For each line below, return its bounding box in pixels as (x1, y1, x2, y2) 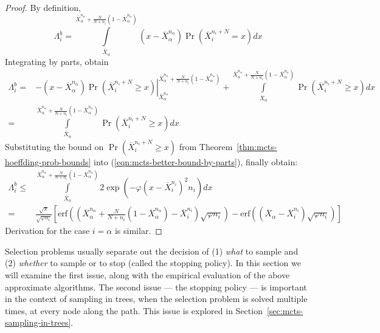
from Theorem (179, 140, 233, 153)
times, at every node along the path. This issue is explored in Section (5, 304, 263, 317)
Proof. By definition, (5, 1, 81, 13)
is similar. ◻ (114, 224, 162, 237)
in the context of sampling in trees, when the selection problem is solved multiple (5, 292, 308, 305)
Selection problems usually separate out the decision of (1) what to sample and (5, 244, 299, 257)
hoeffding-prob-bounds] (5, 155, 91, 168)
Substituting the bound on (5, 140, 104, 153)
